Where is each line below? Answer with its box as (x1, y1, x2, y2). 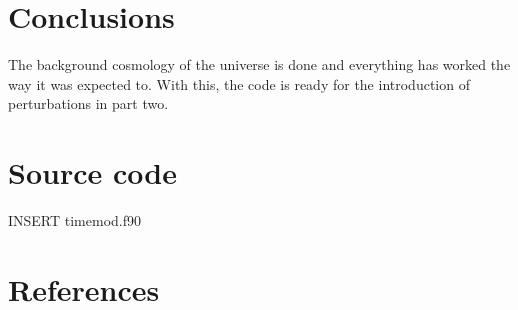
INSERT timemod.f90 (8, 210, 142, 231)
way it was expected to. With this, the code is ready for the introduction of (8, 73, 470, 94)
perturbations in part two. (8, 93, 169, 114)
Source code (8, 152, 177, 193)
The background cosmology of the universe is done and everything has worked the (8, 54, 511, 75)
